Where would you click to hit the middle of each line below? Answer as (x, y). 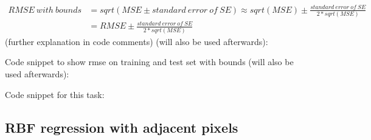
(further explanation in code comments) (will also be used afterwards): (137, 41)
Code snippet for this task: (55, 94)
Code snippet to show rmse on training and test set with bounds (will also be (149, 62)
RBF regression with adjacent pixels (122, 127)
